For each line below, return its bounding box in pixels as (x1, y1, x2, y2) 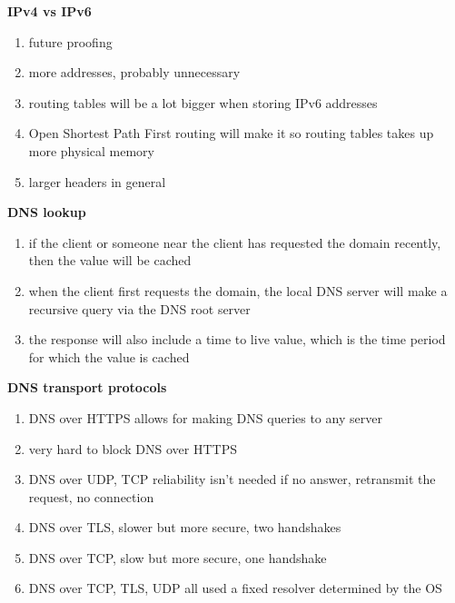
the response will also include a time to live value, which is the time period (28, 330, 446, 349)
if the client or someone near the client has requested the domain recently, (28, 232, 441, 252)
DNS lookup (7, 203, 86, 222)
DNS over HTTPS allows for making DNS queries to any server (28, 408, 382, 427)
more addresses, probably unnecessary (28, 63, 241, 82)
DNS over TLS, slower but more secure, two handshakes (28, 518, 341, 537)
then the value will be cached (28, 251, 192, 270)
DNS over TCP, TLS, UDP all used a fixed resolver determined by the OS (28, 578, 442, 598)
